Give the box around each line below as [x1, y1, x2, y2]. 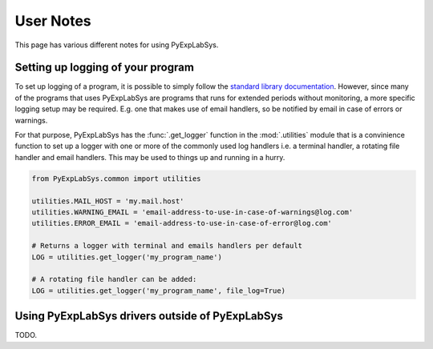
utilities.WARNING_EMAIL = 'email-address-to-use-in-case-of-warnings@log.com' [31, 207, 354, 216]
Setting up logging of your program [14, 61, 194, 74]
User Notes [14, 12, 91, 30]
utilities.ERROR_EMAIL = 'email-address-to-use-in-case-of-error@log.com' [31, 219, 333, 228]
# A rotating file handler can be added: [31, 275, 197, 284]
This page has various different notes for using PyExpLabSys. [14, 40, 219, 50]
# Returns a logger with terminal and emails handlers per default [31, 241, 303, 251]
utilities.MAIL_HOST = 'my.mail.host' [31, 196, 184, 206]
